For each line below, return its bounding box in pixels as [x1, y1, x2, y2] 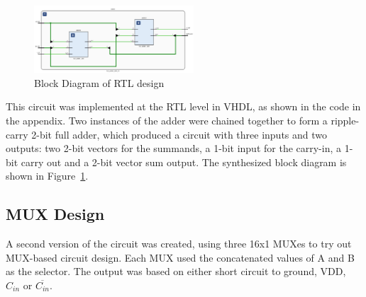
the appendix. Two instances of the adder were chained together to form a [6, 113, 328, 128]
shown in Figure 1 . [6, 168, 89, 183]
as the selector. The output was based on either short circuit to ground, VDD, [6, 264, 346, 279]
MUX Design [6, 203, 105, 225]
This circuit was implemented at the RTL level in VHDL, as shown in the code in [6, 99, 361, 114]
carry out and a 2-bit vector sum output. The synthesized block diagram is [21, 154, 347, 169]
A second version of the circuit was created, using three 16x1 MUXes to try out [6, 236, 352, 251]
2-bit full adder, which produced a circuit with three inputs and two [31, 127, 328, 141]
